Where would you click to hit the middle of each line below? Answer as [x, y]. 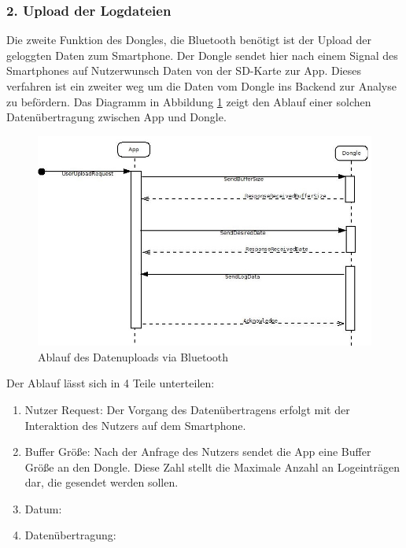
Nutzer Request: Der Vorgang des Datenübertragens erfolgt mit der [187, 409]
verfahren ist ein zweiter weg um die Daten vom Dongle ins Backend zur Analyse [201, 86]
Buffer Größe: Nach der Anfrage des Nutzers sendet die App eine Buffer [198, 452]
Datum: [43, 508]
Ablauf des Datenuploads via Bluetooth [133, 356]
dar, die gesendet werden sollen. [101, 482]
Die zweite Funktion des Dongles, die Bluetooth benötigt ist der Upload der [189, 40]
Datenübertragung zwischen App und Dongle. [116, 117]
